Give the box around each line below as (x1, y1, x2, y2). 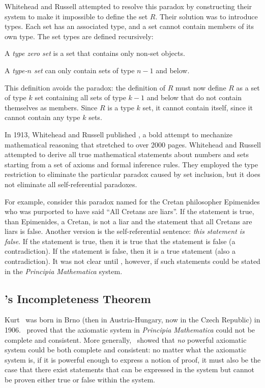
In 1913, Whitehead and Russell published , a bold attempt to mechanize (5, 129, 233, 139)
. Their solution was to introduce (155, 11, 258, 21)
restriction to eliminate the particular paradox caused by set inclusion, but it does (5, 169, 260, 180)
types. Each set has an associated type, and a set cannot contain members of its (5, 21, 254, 32)
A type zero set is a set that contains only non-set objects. (5, 48, 185, 58)
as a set (236, 82, 260, 93)
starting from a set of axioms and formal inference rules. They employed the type (5, 159, 258, 169)
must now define (175, 82, 226, 93)
